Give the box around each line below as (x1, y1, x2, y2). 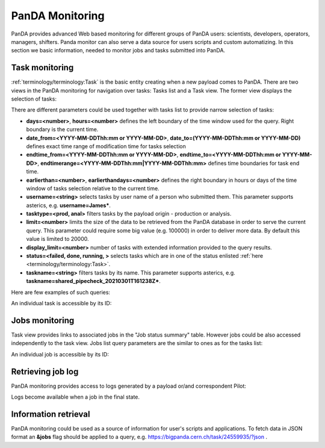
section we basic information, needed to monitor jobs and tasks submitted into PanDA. (11, 47, 226, 54)
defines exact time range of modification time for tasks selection (26, 142, 186, 150)
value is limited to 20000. (26, 235, 90, 243)
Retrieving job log (11, 366, 79, 376)
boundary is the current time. (26, 126, 99, 133)
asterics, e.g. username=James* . (26, 202, 111, 209)
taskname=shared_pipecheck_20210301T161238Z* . (26, 278, 161, 285)
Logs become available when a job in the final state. (11, 393, 140, 400)
